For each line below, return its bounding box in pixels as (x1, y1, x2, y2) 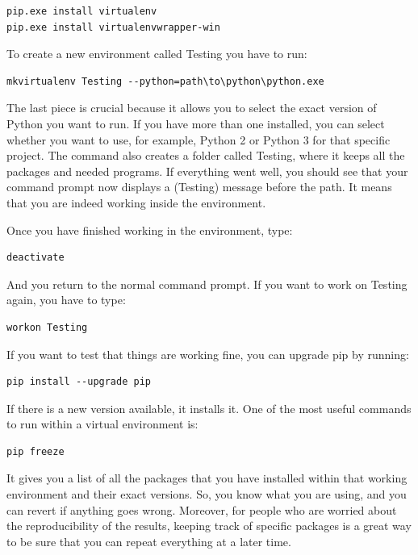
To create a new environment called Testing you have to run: (6, 45, 307, 62)
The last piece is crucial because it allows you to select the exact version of (6, 99, 377, 116)
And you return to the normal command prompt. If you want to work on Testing (6, 275, 408, 292)
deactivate (6, 252, 65, 264)
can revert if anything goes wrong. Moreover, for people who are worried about (6, 501, 397, 518)
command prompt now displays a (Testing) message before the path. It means (6, 178, 392, 195)
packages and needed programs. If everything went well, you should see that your (6, 162, 408, 179)
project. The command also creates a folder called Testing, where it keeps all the (6, 147, 405, 164)
